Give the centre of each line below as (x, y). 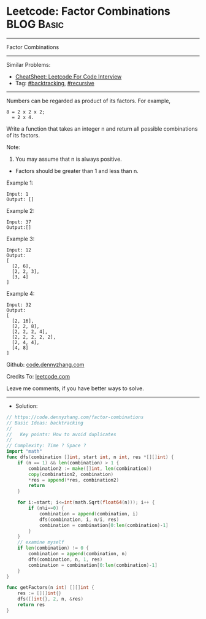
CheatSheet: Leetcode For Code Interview (68, 76)
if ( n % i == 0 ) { (46, 508)
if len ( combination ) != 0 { (53, 548)
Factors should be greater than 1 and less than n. (77, 171)
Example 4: (21, 293)
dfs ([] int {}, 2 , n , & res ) (51, 599)
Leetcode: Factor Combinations (88, 11)
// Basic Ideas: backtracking (45, 423)
